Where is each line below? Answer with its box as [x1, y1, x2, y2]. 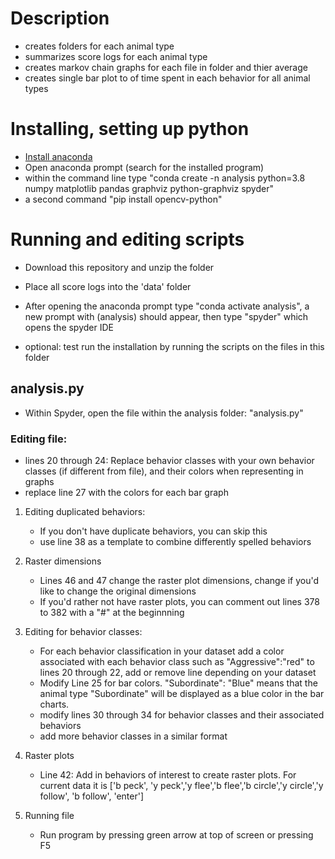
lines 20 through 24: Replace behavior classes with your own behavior [24, 454, 315, 466]
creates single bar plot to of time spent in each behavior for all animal [24, 72, 311, 84]
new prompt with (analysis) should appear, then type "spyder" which [24, 310, 309, 322]
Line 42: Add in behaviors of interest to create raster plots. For [39, 768, 297, 781]
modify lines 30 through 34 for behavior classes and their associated [39, 708, 325, 721]
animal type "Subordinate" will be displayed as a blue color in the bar [39, 687, 325, 699]
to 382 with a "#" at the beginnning [39, 606, 185, 618]
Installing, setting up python [10, 118, 250, 141]
